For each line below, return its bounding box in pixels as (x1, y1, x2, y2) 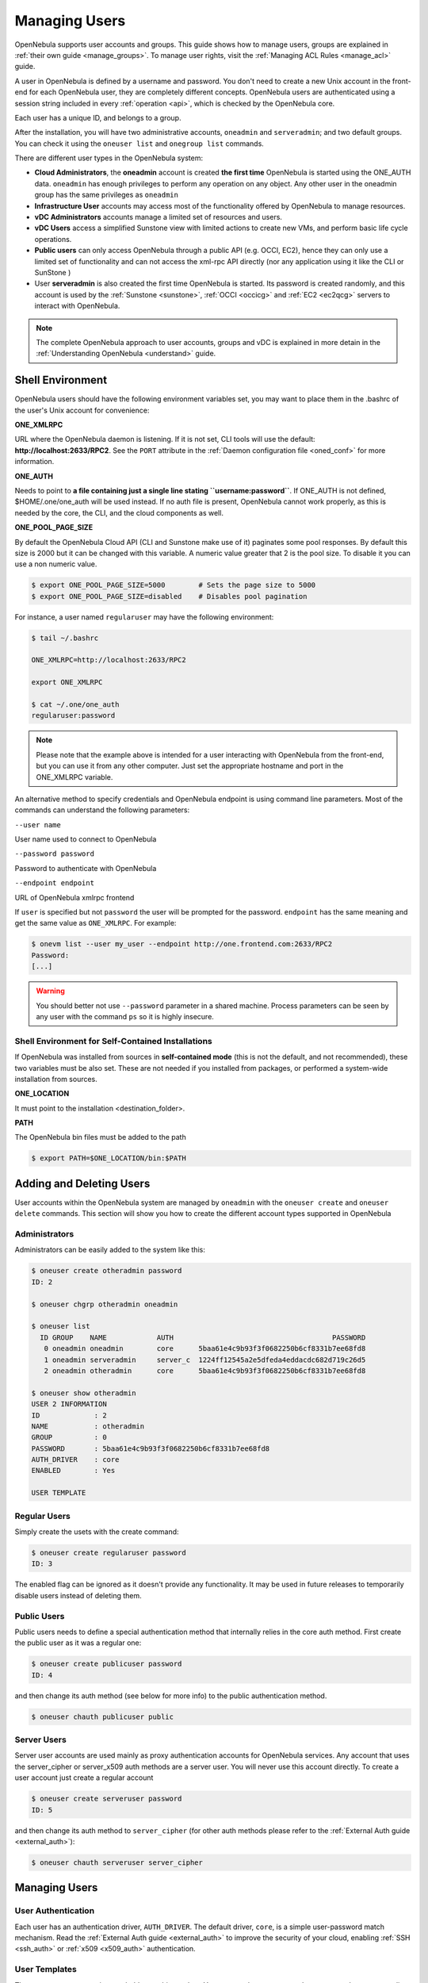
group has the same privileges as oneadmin (34, 190, 178, 200)
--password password (14, 850, 95, 858)
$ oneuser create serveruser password (31, 1794, 182, 1804)
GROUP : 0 (31, 1433, 107, 1442)
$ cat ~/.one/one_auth (31, 700, 120, 709)
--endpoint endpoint (14, 879, 95, 888)
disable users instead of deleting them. (14, 1590, 142, 1600)
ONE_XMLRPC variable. (36, 772, 113, 781)
